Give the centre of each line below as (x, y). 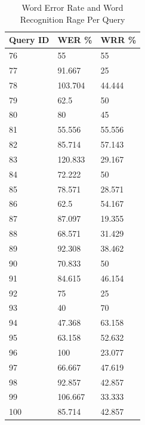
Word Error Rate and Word (72, 7)
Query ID (29, 40)
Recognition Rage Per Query (72, 19)
